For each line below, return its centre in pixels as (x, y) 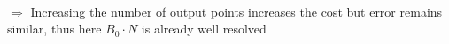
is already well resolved (204, 29)
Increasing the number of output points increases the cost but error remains (236, 11)
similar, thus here (54, 29)
